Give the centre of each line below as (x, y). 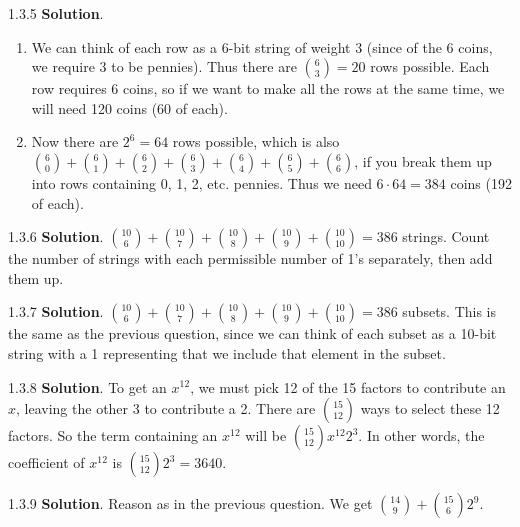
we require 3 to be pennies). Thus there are (164, 66)
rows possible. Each (430, 66)
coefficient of (46, 462)
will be (266, 435)
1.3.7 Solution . (56, 311)
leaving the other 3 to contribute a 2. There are (170, 408)
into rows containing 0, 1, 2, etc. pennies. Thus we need (201, 182)
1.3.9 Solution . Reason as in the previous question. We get (190, 503)
